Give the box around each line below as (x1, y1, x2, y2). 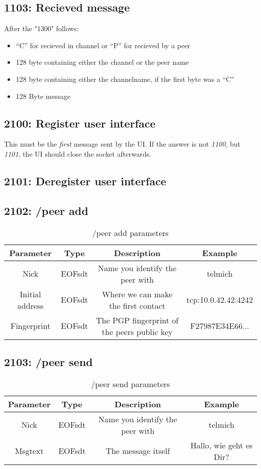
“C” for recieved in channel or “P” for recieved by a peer (16, 40, 191, 50)
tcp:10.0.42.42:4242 (186, 294, 253, 306)
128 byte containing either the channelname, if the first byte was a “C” (16, 73, 234, 84)
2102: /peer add (4, 202, 88, 218)
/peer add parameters (92, 226, 169, 239)
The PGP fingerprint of (96, 314, 179, 326)
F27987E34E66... (190, 320, 249, 332)
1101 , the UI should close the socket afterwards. (4, 148, 152, 159)
